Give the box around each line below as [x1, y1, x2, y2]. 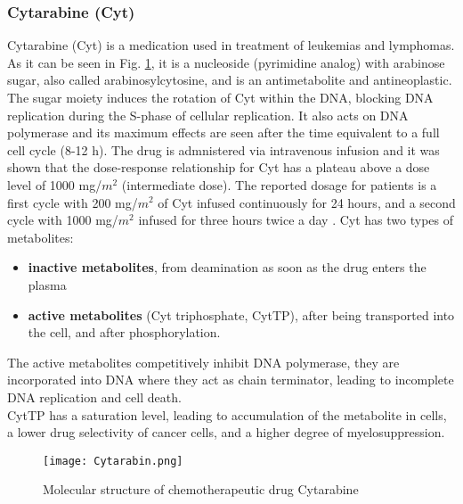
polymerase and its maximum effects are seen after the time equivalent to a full [7, 123, 440, 142]
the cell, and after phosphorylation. [28, 323, 221, 342]
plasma [28, 275, 67, 293]
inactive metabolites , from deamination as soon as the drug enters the [28, 258, 426, 277]
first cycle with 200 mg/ [7, 193, 138, 211]
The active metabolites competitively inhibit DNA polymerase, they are [7, 352, 400, 371]
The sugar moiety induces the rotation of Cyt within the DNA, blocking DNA [7, 88, 434, 106]
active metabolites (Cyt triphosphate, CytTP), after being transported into [28, 305, 455, 324]
